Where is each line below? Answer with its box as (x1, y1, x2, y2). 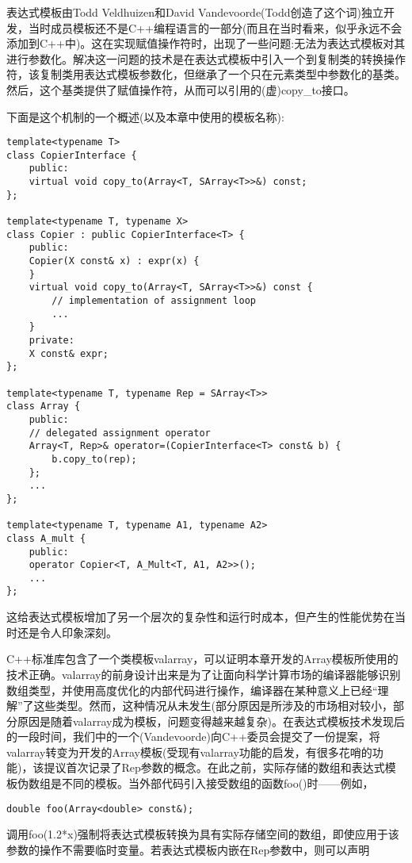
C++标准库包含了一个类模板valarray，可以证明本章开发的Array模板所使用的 (6, 650, 399, 667)
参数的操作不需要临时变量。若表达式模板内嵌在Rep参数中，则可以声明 (6, 841, 370, 857)
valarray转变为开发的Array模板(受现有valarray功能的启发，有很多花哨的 (6, 743, 372, 760)
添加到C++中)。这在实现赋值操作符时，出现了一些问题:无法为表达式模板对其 (6, 35, 406, 52)
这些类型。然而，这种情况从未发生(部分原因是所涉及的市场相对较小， (33, 697, 394, 714)
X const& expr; (29, 347, 109, 359)
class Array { (6, 401, 81, 412)
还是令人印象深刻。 (17, 623, 117, 640)
